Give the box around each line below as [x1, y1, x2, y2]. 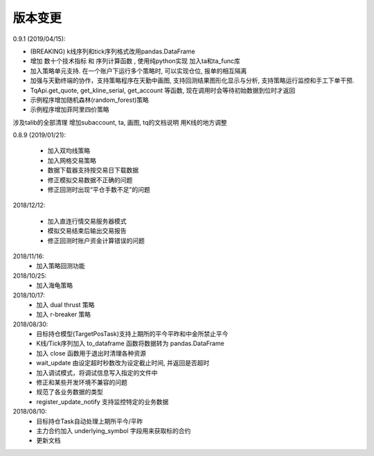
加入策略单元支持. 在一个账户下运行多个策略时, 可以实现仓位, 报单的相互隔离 [30, 67, 247, 75]
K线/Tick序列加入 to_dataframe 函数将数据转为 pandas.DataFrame [36, 340, 224, 348]
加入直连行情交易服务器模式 [47, 217, 127, 225]
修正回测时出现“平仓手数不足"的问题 [47, 186, 150, 194]
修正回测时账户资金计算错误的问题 [47, 236, 145, 245]
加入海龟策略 [36, 281, 73, 290]
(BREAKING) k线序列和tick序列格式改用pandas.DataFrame [30, 47, 195, 55]
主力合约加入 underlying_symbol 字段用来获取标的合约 [36, 427, 191, 435]
